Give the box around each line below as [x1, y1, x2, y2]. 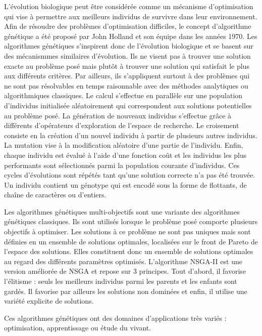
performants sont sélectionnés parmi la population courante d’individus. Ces [4, 159, 240, 170]
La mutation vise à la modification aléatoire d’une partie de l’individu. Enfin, [4, 140, 243, 150]
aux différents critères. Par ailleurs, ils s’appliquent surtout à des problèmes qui [4, 70, 250, 81]
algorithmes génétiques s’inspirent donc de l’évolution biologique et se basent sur [4, 40, 253, 51]
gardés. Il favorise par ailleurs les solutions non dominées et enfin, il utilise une [4, 285, 247, 296]
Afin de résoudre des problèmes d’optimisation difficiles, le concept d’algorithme [4, 21, 251, 31]
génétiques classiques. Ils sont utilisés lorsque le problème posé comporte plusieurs [4, 216, 258, 227]
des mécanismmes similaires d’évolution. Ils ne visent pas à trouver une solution [4, 50, 251, 61]
